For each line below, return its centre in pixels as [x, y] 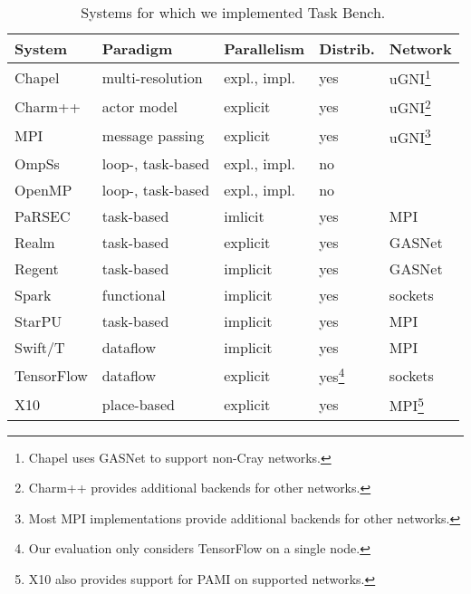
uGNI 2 [410, 106]
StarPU [38, 321]
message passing [153, 136]
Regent [37, 268]
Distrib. [347, 48]
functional [134, 294]
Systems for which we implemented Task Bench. [233, 12]
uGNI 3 [410, 135]
